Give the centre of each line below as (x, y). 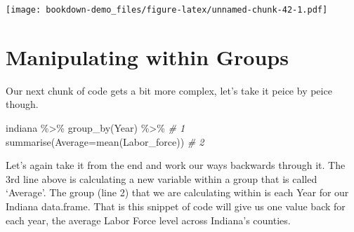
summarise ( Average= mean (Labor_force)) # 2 (105, 141)
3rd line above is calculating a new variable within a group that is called (162, 178)
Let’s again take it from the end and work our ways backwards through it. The (176, 165)
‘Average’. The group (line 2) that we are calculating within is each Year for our (177, 192)
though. (22, 104)
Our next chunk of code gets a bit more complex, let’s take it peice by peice (169, 90)
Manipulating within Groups (147, 56)
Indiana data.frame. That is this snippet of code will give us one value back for (176, 206)
